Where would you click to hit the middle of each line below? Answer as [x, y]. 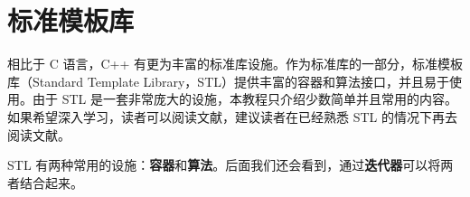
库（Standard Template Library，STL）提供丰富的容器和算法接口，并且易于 [228, 81]
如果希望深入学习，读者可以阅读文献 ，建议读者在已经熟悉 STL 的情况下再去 [232, 116]
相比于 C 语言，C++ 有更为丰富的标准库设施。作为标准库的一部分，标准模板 [235, 64]
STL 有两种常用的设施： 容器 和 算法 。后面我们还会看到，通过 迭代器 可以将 [224, 165]
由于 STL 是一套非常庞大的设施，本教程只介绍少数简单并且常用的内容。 [244, 99]
